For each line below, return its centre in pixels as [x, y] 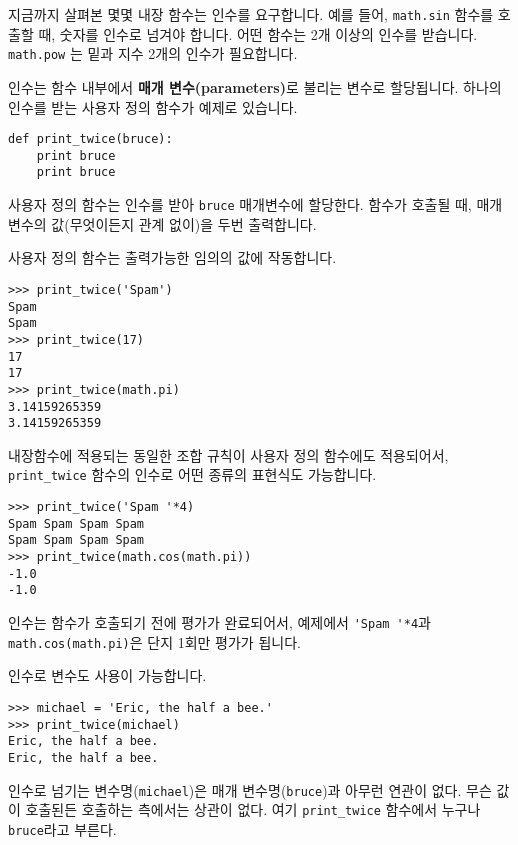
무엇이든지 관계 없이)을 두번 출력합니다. [193, 223]
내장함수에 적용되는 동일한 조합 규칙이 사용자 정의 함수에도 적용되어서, [228, 454]
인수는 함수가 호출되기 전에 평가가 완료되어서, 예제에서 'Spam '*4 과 [219, 622]
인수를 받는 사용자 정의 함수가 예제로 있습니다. [153, 106]
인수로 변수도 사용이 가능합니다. [107, 675]
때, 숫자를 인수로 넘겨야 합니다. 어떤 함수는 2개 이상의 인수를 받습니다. [258, 33]
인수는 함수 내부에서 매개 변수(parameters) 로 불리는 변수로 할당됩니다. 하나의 [255, 86]
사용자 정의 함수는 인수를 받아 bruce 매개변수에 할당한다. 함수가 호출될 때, [240, 204]
